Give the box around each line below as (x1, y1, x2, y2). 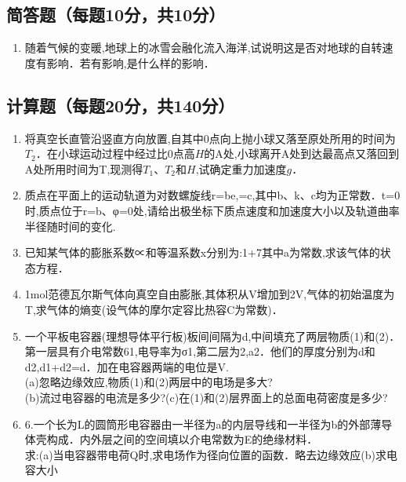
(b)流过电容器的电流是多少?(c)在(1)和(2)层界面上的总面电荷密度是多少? (24, 389, 388, 405)
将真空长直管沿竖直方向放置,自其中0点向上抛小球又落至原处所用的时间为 (24, 130, 396, 146)
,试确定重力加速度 (195, 160, 287, 177)
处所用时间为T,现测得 (33, 160, 143, 177)
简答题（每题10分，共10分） (6, 2, 226, 27)
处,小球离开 (223, 145, 281, 162)
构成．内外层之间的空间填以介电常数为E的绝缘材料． (46, 431, 318, 447)
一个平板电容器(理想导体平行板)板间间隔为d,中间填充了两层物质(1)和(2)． (24, 327, 401, 344)
